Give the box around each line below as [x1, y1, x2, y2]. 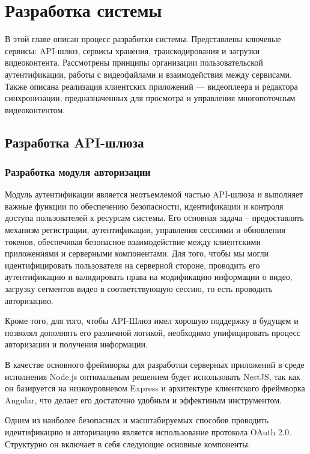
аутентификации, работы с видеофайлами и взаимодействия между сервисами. [5, 67, 292, 80]
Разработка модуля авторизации [5, 164, 151, 179]
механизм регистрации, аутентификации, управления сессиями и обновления [5, 223, 285, 236]
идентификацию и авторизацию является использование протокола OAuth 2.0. [5, 425, 291, 438]
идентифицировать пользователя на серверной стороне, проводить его [5, 258, 260, 271]
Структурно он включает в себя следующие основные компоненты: [5, 437, 251, 450]
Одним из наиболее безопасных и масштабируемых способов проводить [5, 414, 269, 426]
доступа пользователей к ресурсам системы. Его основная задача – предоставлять [5, 211, 304, 224]
